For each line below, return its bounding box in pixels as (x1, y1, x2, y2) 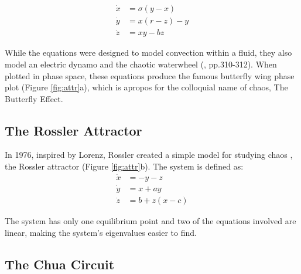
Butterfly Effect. (5, 92, 63, 104)
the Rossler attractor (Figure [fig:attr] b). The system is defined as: (5, 160, 244, 172)
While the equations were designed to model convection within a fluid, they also (5, 46, 292, 59)
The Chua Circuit (5, 255, 115, 273)
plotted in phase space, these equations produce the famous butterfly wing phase (5, 69, 295, 82)
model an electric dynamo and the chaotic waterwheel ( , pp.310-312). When (5, 57, 277, 70)
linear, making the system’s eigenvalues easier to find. (5, 226, 197, 238)
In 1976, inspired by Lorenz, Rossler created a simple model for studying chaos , (5, 148, 293, 161)
